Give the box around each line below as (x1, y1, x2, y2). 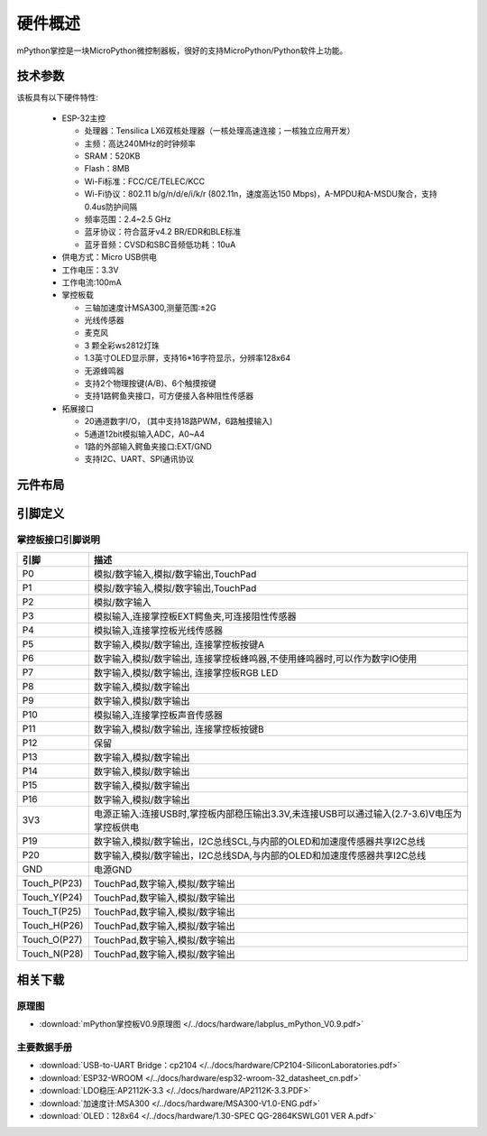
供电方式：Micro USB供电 (61, 252, 157, 263)
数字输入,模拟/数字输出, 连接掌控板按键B (93, 723, 265, 735)
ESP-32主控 (61, 113, 106, 124)
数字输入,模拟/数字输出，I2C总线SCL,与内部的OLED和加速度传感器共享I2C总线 (93, 835, 426, 847)
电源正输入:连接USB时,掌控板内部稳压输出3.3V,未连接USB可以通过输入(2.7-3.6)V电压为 (93, 808, 463, 820)
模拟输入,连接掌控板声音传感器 (93, 708, 223, 721)
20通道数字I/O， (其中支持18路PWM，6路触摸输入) (84, 416, 273, 427)
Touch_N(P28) (22, 947, 84, 960)
